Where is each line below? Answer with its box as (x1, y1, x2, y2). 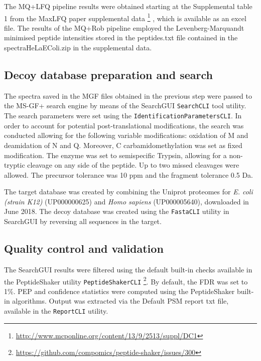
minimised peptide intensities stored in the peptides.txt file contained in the (4, 32, 238, 43)
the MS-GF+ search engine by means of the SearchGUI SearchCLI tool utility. (4, 100, 246, 111)
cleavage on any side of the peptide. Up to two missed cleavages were (27, 160, 239, 170)
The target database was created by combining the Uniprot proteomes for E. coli (4, 186, 253, 197)
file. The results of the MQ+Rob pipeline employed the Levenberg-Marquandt (4, 22, 244, 33)
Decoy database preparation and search (4, 67, 213, 83)
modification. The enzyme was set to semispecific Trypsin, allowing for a (4, 150, 227, 160)
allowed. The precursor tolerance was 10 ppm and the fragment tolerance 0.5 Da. (4, 169, 253, 180)
